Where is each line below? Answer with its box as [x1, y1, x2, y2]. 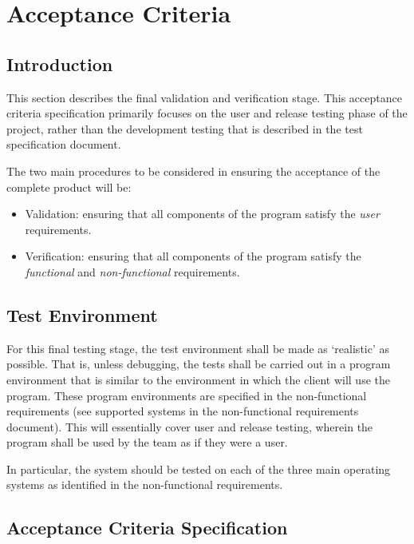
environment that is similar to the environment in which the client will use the [6, 371, 390, 387]
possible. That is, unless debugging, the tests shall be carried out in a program [6, 355, 391, 372]
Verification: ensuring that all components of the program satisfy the [25, 248, 361, 264]
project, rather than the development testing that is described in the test [6, 120, 363, 137]
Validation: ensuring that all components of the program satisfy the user [25, 205, 380, 222]
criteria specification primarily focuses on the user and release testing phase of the [6, 105, 408, 121]
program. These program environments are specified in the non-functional [6, 387, 367, 403]
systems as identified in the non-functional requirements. [6, 476, 283, 493]
